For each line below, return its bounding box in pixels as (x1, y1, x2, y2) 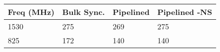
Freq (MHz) (8, 6, 55, 17)
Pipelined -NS (157, 6, 212, 17)
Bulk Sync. (62, 6, 105, 17)
